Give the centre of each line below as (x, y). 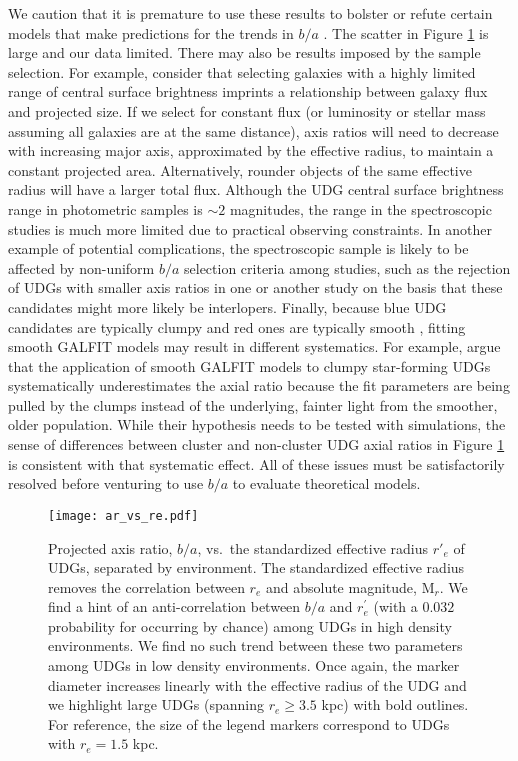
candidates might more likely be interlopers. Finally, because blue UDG (227, 306)
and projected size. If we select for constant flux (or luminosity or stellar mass (247, 110)
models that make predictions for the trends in (151, 32)
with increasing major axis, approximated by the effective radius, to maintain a (251, 150)
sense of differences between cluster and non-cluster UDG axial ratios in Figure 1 (256, 444)
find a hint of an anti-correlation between (174, 606)
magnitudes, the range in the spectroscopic (360, 208)
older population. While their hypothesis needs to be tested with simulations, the (257, 424)
